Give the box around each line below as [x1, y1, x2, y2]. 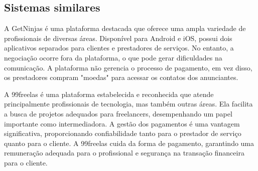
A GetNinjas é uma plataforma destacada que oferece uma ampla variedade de [4, 23, 246, 33]
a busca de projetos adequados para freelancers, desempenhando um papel [4, 108, 232, 118]
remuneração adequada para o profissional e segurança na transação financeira [4, 147, 244, 158]
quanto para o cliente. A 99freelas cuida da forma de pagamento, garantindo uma [4, 137, 254, 148]
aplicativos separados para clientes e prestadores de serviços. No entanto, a [4, 42, 234, 53]
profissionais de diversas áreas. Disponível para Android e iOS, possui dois [4, 32, 232, 43]
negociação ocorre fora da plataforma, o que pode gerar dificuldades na [4, 52, 222, 62]
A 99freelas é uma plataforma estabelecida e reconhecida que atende [4, 88, 214, 99]
